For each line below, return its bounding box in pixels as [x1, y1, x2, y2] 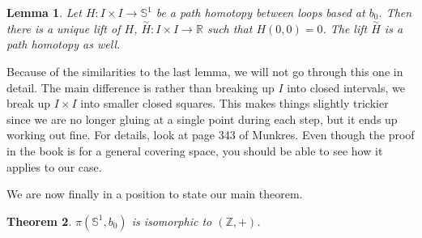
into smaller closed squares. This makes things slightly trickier [80, 95, 389, 112]
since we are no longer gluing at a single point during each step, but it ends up [6, 110, 398, 127]
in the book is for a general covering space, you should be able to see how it [6, 142, 383, 159]
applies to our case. [6, 158, 102, 175]
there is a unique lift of [6, 19, 121, 36]
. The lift [322, 19, 368, 36]
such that [207, 19, 253, 36]
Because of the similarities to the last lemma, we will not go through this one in [6, 63, 403, 79]
